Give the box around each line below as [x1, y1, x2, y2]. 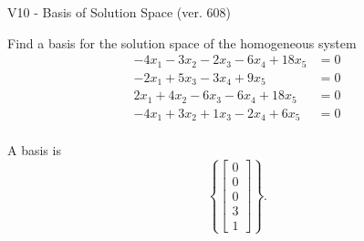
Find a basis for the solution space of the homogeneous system [7, 33, 357, 52]
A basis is [7, 141, 61, 160]
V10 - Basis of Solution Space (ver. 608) [7, 3, 231, 21]
